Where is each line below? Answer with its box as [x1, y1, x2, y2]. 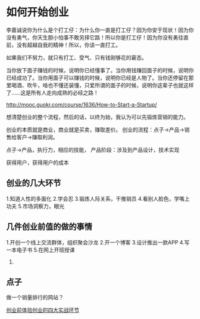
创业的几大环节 [6, 178, 61, 188]
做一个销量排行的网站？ [6, 294, 64, 301]
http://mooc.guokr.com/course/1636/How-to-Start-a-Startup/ [6, 101, 157, 108]
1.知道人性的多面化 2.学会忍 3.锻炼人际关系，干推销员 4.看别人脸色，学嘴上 [6, 195, 190, 202]
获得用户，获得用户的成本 [6, 159, 69, 166]
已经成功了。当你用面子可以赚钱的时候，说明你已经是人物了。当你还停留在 [6, 74, 189, 81]
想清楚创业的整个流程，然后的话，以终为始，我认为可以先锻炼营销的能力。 [6, 113, 189, 120]
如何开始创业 [6, 5, 70, 19]
